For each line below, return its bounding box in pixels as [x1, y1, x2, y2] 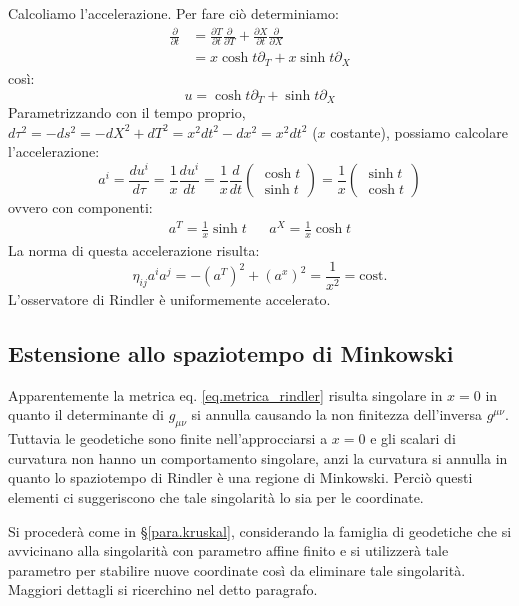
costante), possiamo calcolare [330, 121, 508, 142]
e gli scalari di [370, 428, 456, 449]
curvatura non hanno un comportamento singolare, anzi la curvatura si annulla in [8, 447, 508, 468]
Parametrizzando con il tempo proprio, [8, 101, 246, 122]
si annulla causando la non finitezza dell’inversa [191, 404, 482, 425]
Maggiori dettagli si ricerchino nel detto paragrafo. [8, 579, 318, 600]
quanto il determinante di [8, 404, 165, 425]
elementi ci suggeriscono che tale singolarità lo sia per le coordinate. [8, 486, 424, 507]
